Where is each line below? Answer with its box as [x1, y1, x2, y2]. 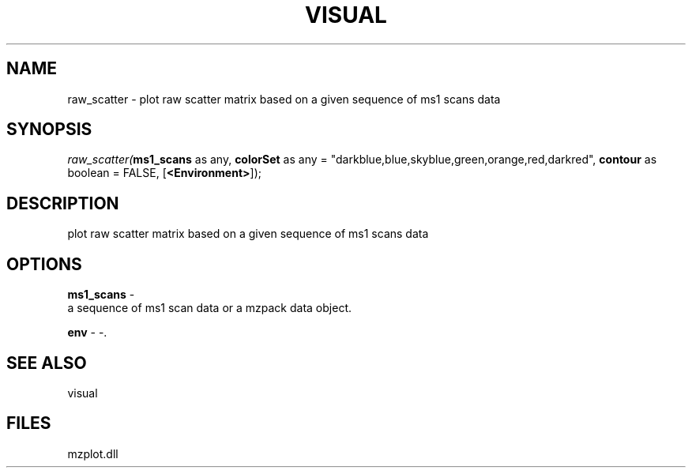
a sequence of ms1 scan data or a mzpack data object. [67, 301, 352, 315]
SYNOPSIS [6, 119, 92, 140]
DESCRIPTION [6, 193, 119, 213]
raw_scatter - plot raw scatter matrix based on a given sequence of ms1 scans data [67, 92, 501, 106]
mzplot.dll [67, 446, 118, 461]
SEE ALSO [6, 352, 87, 373]
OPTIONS [6, 254, 82, 274]
